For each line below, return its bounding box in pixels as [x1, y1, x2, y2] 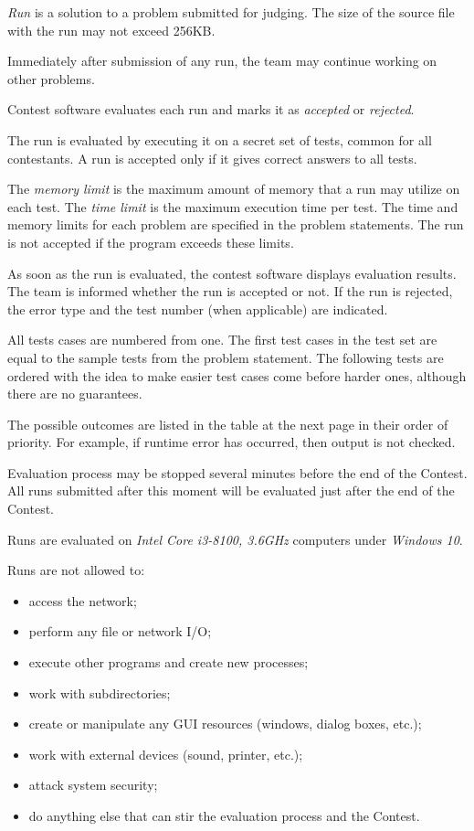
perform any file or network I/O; [28, 622, 212, 641]
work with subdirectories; [28, 683, 171, 702]
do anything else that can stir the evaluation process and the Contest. [28, 806, 420, 825]
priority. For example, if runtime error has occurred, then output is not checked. [7, 432, 456, 452]
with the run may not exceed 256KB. [7, 20, 216, 39]
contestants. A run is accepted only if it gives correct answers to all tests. [7, 148, 417, 167]
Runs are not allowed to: [7, 560, 145, 580]
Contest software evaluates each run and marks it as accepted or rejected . [7, 100, 415, 119]
